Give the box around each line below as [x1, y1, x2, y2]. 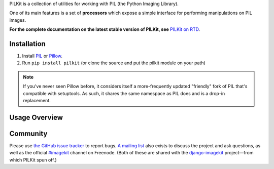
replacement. [23, 98, 51, 104]
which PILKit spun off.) [9, 157, 57, 163]
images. [9, 17, 26, 23]
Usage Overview [9, 113, 63, 121]
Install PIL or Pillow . [22, 53, 63, 59]
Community [9, 129, 48, 138]
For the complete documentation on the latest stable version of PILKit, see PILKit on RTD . [9, 26, 200, 32]
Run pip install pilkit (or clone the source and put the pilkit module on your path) [22, 60, 205, 66]
